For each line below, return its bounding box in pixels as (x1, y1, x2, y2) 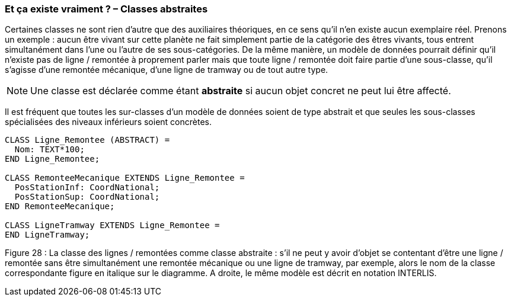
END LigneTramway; (5, 230, 90, 240)
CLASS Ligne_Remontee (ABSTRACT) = (5, 135, 170, 145)
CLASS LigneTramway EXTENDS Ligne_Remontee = (5, 220, 220, 230)
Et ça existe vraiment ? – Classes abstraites (5, 3, 208, 15)
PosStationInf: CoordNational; (14, 182, 160, 193)
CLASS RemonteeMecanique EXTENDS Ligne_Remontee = (5, 173, 245, 183)
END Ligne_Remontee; (5, 154, 100, 164)
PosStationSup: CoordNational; (14, 192, 160, 202)
